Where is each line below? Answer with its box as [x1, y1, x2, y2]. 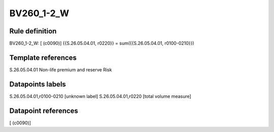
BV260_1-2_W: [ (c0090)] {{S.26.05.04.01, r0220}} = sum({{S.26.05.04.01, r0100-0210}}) [9, 40, 194, 47]
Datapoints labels [9, 80, 66, 89]
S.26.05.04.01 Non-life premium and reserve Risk [9, 66, 112, 73]
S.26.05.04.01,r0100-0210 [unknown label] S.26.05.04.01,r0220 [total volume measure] [9, 93, 191, 99]
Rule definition [9, 27, 57, 35]
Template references [9, 53, 77, 62]
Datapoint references [9, 106, 79, 115]
